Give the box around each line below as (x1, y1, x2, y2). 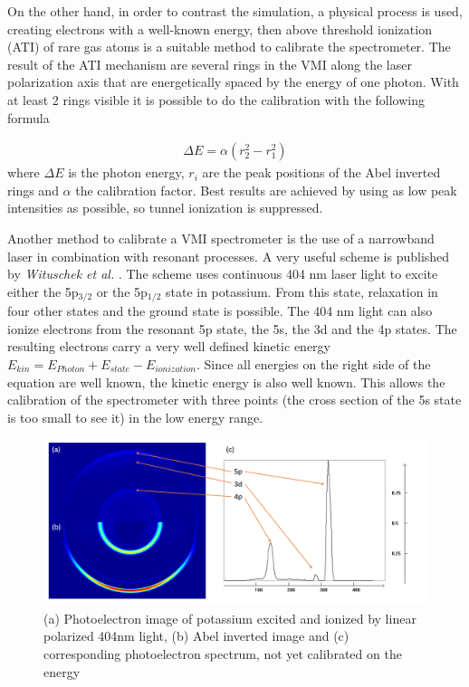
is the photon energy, (68, 163, 185, 182)
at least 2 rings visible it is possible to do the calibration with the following (7, 90, 425, 109)
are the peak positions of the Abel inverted (202, 163, 441, 182)
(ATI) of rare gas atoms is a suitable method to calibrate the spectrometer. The (7, 37, 451, 56)
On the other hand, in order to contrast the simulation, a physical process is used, (7, 2, 463, 20)
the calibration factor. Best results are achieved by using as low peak (75, 180, 457, 199)
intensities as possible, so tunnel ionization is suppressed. (7, 198, 323, 217)
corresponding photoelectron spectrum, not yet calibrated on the (43, 644, 402, 663)
